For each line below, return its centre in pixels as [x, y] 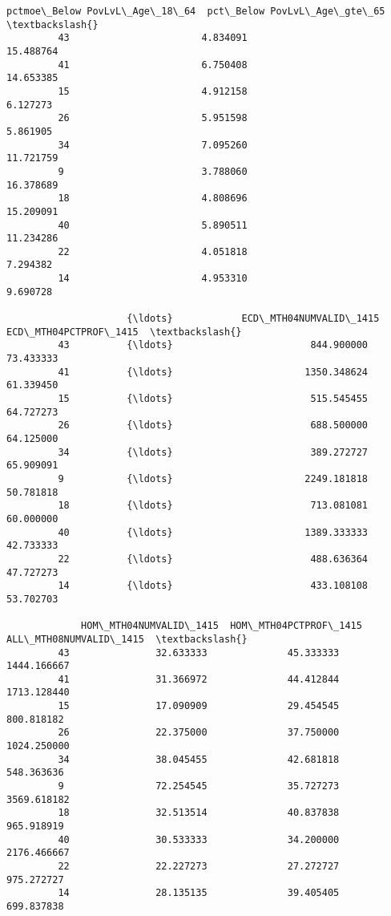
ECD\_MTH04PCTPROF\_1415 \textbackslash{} [124, 332]
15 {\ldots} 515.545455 [213, 399]
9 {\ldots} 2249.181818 [213, 478]
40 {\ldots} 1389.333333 [213, 532]
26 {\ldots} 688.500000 [213, 426]
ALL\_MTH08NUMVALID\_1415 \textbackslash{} [127, 639]
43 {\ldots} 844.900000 [213, 345]
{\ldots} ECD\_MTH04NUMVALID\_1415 [253, 319]
